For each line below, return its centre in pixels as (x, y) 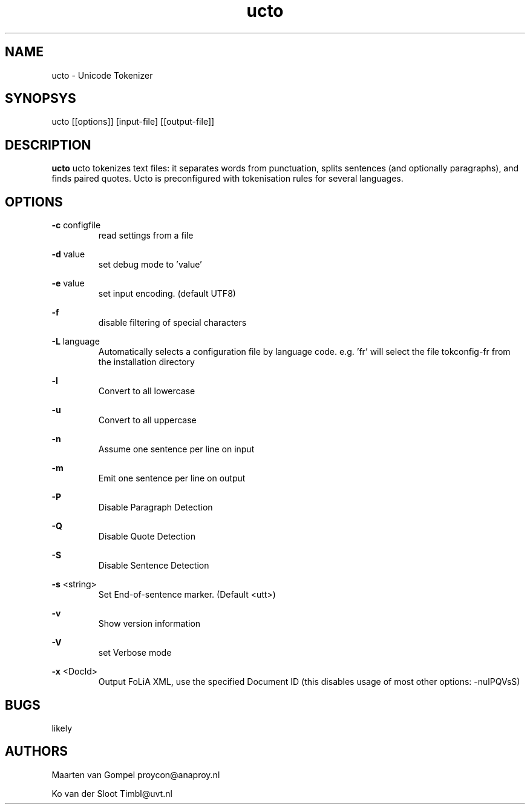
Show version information (149, 624)
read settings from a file (146, 236)
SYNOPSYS (41, 99)
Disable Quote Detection (147, 537)
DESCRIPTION (48, 145)
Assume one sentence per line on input (176, 449)
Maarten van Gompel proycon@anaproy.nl (136, 774)
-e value (68, 283)
